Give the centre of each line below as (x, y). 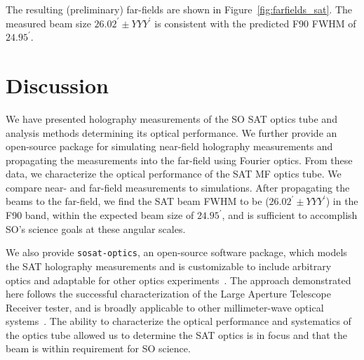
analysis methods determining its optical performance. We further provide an (171, 132)
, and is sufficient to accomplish (290, 215)
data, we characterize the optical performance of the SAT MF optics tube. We (174, 174)
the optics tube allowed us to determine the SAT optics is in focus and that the (176, 334)
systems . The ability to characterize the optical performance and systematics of (178, 321)
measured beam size (48, 23)
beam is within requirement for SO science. (98, 348)
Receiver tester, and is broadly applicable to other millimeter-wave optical (165, 307)
